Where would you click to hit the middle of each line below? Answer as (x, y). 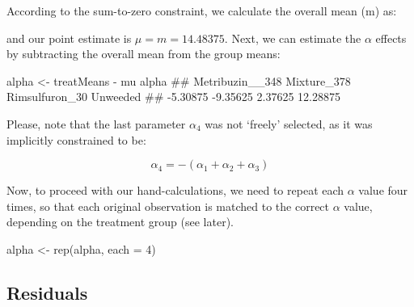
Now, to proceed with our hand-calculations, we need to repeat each (175, 190)
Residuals (47, 292)
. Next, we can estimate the (293, 38)
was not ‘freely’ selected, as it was (289, 123)
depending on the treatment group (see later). (120, 222)
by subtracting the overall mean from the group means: (144, 54)
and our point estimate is (69, 38)
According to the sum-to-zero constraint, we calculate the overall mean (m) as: (202, 11)
